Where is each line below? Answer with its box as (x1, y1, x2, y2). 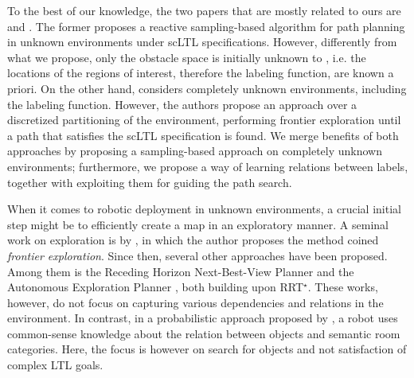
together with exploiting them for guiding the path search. (7, 173, 292, 190)
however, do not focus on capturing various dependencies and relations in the (7, 294, 384, 310)
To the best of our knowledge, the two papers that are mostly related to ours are (7, 2, 401, 18)
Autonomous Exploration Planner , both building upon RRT (7, 279, 304, 295)
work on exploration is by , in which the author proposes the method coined (7, 232, 379, 248)
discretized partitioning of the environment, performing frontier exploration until (7, 111, 401, 128)
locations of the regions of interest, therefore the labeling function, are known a (7, 64, 394, 81)
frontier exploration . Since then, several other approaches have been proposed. (7, 247, 388, 263)
